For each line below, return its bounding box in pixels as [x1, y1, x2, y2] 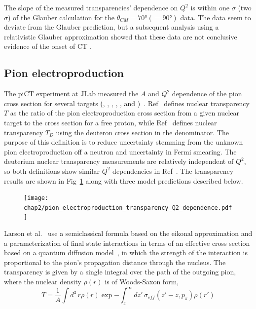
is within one [190, 2, 230, 12]
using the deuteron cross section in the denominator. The [56, 127, 229, 137]
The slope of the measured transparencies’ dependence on [4, 2, 178, 12]
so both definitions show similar [4, 165, 100, 176]
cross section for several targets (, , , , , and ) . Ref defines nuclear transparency [4, 98, 250, 108]
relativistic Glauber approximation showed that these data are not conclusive [4, 31, 237, 41]
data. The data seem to [180, 12, 251, 22]
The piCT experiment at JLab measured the [4, 88, 139, 99]
